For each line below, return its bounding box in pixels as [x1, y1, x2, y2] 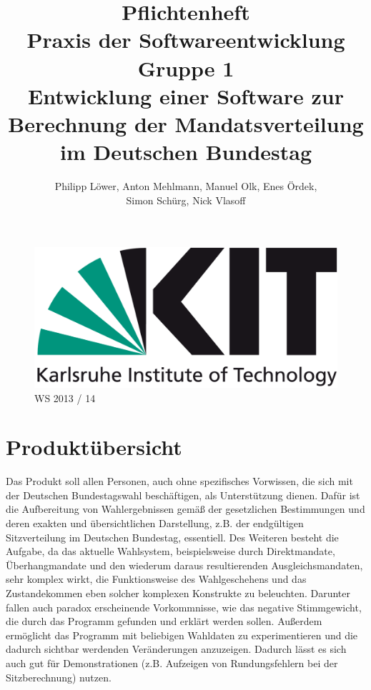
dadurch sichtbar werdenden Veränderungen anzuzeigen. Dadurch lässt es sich [6, 641, 347, 656]
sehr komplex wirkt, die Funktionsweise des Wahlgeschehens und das [6, 571, 307, 586]
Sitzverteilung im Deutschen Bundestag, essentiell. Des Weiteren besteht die [6, 529, 339, 544]
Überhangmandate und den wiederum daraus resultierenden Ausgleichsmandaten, [6, 557, 363, 572]
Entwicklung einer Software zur [28, 81, 344, 110]
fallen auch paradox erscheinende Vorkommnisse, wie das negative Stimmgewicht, [6, 599, 362, 614]
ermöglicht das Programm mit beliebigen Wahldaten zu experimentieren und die [6, 627, 358, 642]
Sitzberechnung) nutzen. [6, 669, 112, 684]
